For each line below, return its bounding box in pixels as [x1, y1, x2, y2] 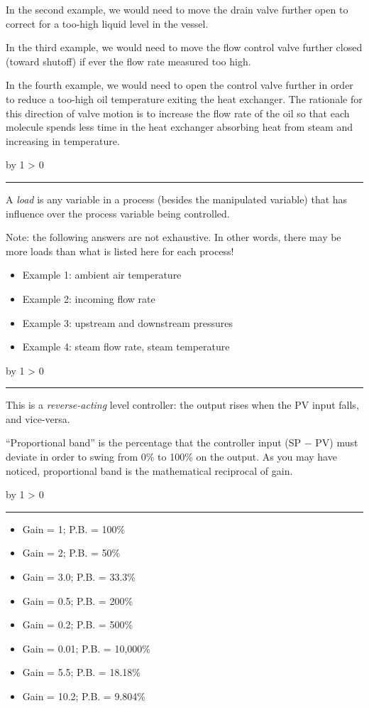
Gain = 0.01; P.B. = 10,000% [22, 640, 150, 655]
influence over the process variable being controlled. [6, 205, 230, 220]
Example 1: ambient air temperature [22, 267, 182, 282]
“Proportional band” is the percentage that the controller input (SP [6, 435, 302, 450]
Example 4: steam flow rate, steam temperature [22, 339, 230, 354]
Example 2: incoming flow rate [22, 291, 155, 306]
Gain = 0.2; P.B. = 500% [22, 617, 133, 632]
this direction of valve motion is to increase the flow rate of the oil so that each [6, 105, 350, 120]
